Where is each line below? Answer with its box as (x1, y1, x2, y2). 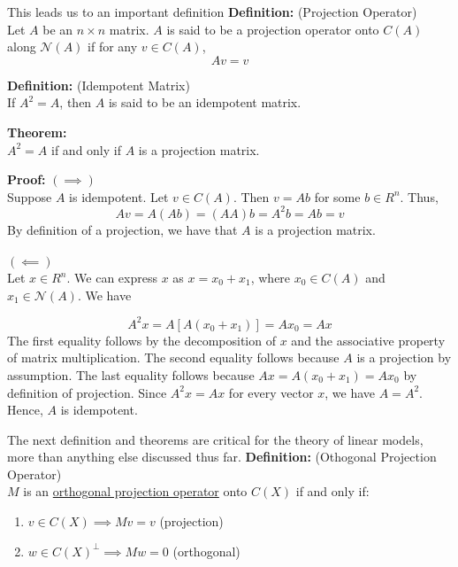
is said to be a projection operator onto (166, 19, 379, 38)
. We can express (66, 268, 157, 287)
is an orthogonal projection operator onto (23, 482, 248, 501)
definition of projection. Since (7, 383, 167, 401)
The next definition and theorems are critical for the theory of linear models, (7, 430, 424, 448)
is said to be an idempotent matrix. (108, 93, 302, 112)
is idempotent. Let (69, 187, 169, 206)
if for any (88, 37, 138, 56)
